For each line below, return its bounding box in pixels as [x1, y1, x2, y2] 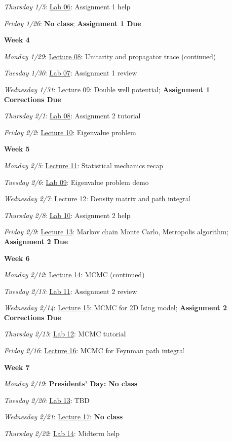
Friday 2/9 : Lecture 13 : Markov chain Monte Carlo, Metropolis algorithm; [4, 226, 229, 237]
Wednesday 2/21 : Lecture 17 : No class [4, 411, 123, 422]
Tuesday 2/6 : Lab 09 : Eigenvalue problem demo [4, 177, 149, 187]
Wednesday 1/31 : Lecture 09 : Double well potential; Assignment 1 [4, 84, 210, 94]
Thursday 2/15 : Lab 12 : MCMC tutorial [4, 329, 126, 339]
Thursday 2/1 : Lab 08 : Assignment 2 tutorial [4, 110, 141, 121]
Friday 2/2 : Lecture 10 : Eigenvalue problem [4, 127, 136, 137]
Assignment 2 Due [4, 236, 68, 246]
